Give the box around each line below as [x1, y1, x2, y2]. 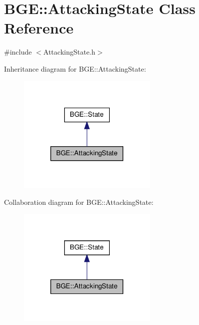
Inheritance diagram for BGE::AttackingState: [4, 63, 146, 74]
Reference [4, 18, 74, 38]
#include [4, 47, 32, 57]
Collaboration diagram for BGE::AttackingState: [4, 196, 154, 207]
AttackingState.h [43, 47, 96, 57]
